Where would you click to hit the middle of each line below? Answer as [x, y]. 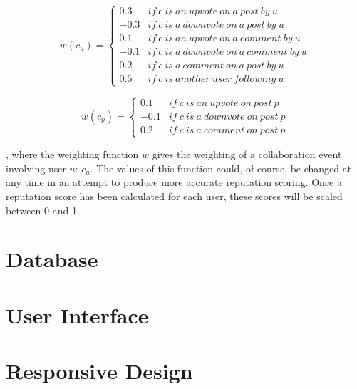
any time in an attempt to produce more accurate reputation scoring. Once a [174, 182]
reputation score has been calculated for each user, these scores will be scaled [174, 196]
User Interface [77, 315]
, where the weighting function [72, 154]
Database [52, 259]
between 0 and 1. [43, 210]
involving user [36, 168]
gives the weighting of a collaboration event [247, 154]
